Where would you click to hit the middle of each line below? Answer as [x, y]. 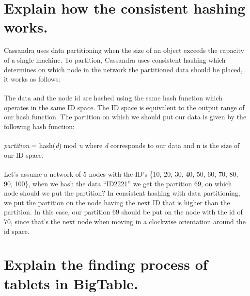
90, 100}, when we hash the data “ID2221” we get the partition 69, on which [118, 183]
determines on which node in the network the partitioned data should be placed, [123, 69]
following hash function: [39, 126]
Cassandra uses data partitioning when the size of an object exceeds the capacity [124, 50]
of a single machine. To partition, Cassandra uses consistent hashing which [115, 59]
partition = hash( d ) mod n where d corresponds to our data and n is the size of [122, 145]
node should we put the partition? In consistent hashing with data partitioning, [122, 193]
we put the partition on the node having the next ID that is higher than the [117, 202]
